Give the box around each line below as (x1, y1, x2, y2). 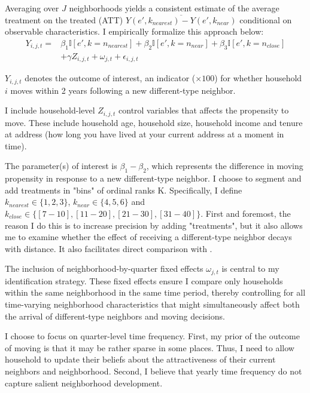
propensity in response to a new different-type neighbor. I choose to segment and (5, 172, 302, 185)
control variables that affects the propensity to (118, 104, 289, 116)
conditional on (239, 13, 292, 26)
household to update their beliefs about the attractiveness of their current (5, 353, 276, 366)
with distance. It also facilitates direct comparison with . (5, 242, 212, 254)
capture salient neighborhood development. (5, 376, 163, 389)
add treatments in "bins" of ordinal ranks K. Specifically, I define (5, 183, 242, 196)
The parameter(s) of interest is (5, 159, 117, 172)
